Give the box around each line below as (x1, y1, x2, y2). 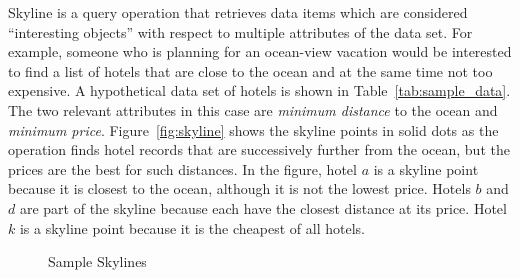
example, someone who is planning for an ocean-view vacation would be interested (8, 41, 512, 62)
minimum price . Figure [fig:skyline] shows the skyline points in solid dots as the (8, 119, 499, 140)
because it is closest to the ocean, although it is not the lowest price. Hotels (8, 178, 471, 199)
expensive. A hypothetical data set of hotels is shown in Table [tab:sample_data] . (8, 80, 511, 101)
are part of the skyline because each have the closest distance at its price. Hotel (19, 197, 507, 218)
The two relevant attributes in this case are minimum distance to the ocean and (8, 99, 498, 120)
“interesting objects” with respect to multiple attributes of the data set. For (8, 21, 473, 42)
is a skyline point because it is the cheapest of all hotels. (19, 217, 365, 238)
